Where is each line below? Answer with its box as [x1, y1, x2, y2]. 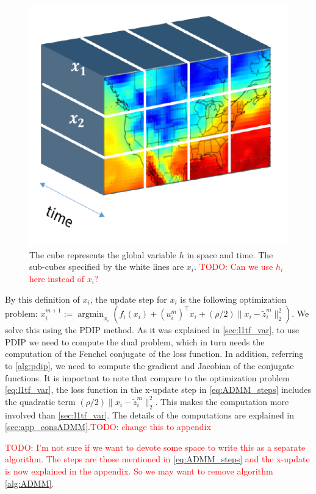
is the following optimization [180, 292, 287, 305]
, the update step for [90, 292, 167, 305]
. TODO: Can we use [193, 260, 273, 273]
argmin [77, 310, 104, 319]
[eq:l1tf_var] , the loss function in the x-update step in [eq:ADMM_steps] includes [5, 383, 312, 396]
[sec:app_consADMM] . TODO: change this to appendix [5, 420, 211, 433]
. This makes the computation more [155, 395, 289, 408]
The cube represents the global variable [29, 248, 176, 261]
